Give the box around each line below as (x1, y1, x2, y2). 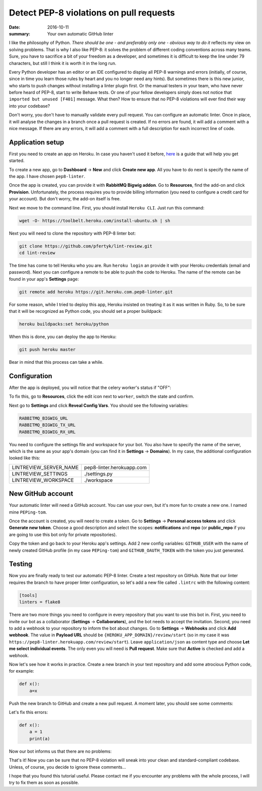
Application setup (9, 138, 64, 146)
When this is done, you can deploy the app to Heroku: (9, 334, 116, 339)
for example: (9, 668, 34, 674)
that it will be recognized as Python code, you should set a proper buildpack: (9, 308, 163, 314)
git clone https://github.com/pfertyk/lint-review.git (19, 243, 152, 249)
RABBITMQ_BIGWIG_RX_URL (19, 429, 76, 435)
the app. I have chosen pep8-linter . (9, 174, 85, 179)
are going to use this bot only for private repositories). (9, 532, 117, 537)
